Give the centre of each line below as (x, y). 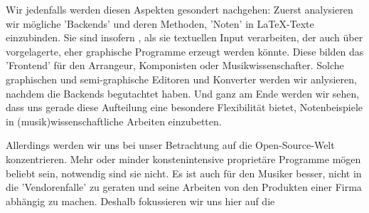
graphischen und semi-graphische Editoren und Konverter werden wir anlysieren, (181, 79)
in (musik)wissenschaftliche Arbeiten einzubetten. (114, 121)
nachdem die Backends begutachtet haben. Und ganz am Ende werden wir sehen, (183, 93)
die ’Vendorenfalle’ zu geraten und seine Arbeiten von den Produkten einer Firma (184, 187)
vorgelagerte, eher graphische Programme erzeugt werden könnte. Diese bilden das (185, 51)
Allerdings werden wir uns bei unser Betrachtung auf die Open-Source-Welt (170, 145)
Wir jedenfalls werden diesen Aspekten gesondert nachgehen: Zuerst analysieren (180, 9)
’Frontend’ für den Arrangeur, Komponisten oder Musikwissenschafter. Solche (175, 65)
